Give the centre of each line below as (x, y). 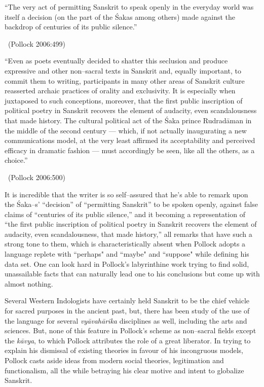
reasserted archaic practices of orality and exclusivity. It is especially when (120, 91)
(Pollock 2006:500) (36, 177)
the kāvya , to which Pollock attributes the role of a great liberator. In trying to (128, 340)
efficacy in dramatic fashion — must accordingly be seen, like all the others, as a (130, 150)
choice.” (16, 160)
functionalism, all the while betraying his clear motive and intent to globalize (124, 370)
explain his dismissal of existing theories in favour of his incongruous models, (124, 350)
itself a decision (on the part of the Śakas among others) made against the (120, 16)
